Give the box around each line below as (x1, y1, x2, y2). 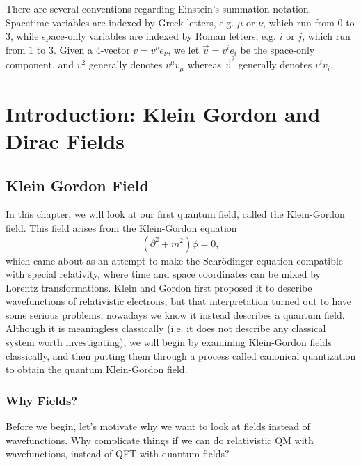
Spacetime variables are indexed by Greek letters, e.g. (6, 15, 234, 29)
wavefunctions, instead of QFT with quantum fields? (6, 446, 230, 461)
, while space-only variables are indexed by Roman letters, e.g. (10, 29, 277, 43)
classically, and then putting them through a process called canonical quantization (6, 348, 356, 363)
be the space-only (240, 42, 315, 56)
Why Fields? (6, 391, 78, 409)
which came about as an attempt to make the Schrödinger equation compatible (6, 253, 344, 267)
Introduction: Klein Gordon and (6, 99, 321, 127)
